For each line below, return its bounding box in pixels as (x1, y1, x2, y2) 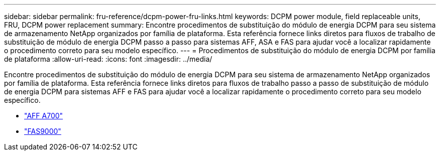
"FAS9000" (24, 127, 61, 135)
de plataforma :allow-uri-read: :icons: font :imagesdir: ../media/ (4, 55, 212, 63)
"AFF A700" (24, 111, 63, 120)
